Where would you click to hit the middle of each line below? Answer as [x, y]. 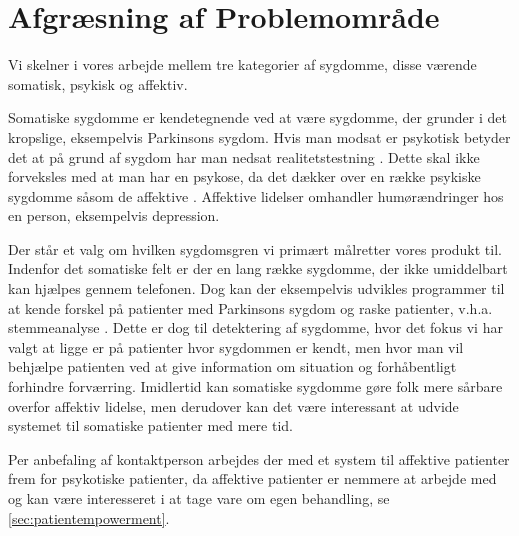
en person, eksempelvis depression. [114, 215]
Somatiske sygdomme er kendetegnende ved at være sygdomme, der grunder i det [257, 117]
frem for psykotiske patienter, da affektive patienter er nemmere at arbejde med [252, 478]
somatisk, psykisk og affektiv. [98, 83]
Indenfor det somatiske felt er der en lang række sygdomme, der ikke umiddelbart [258, 268]
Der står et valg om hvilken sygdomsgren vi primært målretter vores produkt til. [255, 248]
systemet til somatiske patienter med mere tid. [150, 425]
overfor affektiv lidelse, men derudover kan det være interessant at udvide [233, 405]
